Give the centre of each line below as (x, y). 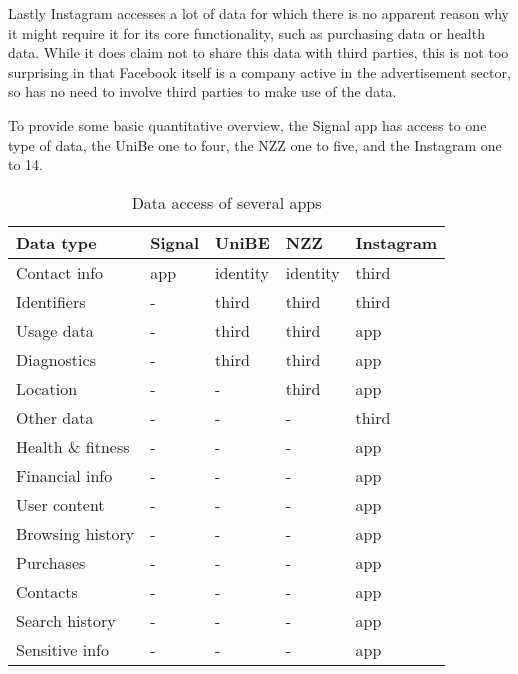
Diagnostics (56, 359)
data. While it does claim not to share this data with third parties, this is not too (258, 52)
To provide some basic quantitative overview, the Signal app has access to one (247, 124)
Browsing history (75, 533)
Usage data (55, 330)
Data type (56, 242)
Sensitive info (62, 649)
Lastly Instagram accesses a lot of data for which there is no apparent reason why (258, 13)
